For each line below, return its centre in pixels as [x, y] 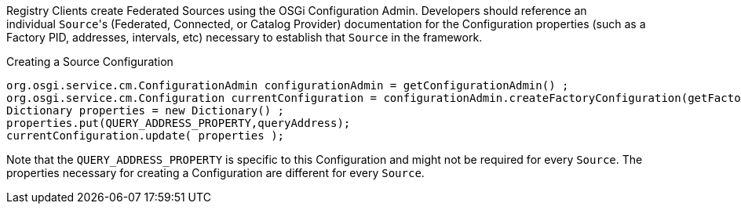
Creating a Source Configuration [90, 62]
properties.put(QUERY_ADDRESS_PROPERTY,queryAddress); [179, 123]
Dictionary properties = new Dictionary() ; [146, 110]
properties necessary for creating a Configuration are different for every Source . [215, 173]
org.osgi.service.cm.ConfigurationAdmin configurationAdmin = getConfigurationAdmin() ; [288, 85]
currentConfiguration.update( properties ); [146, 136]
